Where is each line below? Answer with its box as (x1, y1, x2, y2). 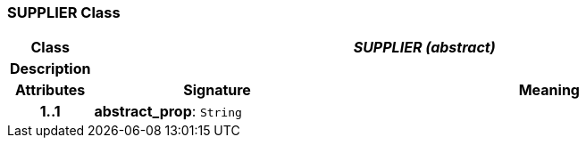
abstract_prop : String (94, 102, 242, 121)
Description (10, 60, 91, 78)
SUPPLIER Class (7, 4, 121, 21)
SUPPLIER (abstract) (353, 38, 496, 57)
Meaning (518, 81, 580, 100)
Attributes (15, 81, 86, 100)
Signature (183, 81, 251, 100)
